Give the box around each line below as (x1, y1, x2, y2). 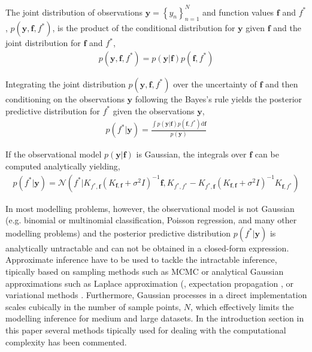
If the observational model (5, 148, 102, 160)
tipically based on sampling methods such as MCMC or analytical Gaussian (5, 265, 284, 278)
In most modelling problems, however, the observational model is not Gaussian (5, 202, 295, 214)
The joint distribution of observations (5, 5, 143, 18)
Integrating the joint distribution (5, 77, 126, 90)
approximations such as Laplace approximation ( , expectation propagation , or (5, 277, 293, 289)
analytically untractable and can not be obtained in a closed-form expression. (5, 241, 289, 254)
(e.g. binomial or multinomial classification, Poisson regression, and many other (5, 214, 297, 226)
